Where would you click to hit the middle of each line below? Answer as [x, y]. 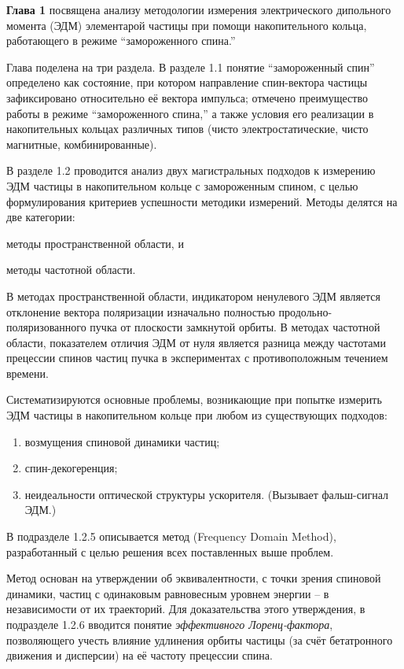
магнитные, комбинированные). [82, 144]
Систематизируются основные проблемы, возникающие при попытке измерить [194, 399]
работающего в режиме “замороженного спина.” [121, 41]
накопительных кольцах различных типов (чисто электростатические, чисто [187, 129]
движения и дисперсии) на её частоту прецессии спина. [140, 655]
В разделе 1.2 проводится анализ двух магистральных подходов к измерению [191, 170]
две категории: [41, 217]
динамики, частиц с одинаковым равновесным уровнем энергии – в [168, 593]
